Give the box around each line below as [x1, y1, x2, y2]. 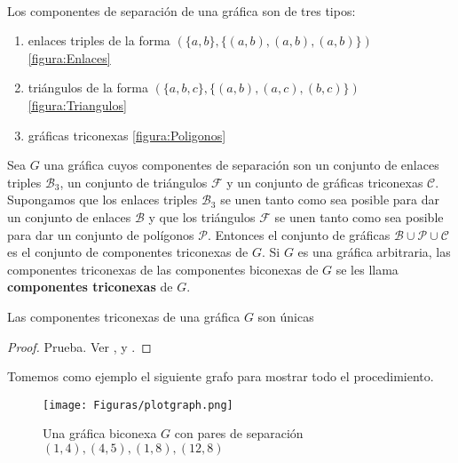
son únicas [257, 307, 314, 325]
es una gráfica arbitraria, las [297, 243, 451, 261]
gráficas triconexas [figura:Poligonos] [28, 125, 226, 144]
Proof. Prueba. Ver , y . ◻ [7, 337, 152, 355]
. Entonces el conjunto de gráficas [207, 225, 391, 243]
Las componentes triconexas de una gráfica [7, 307, 241, 325]
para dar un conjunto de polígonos [7, 225, 194, 243]
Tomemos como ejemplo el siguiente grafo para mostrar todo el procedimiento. [7, 367, 434, 386]
